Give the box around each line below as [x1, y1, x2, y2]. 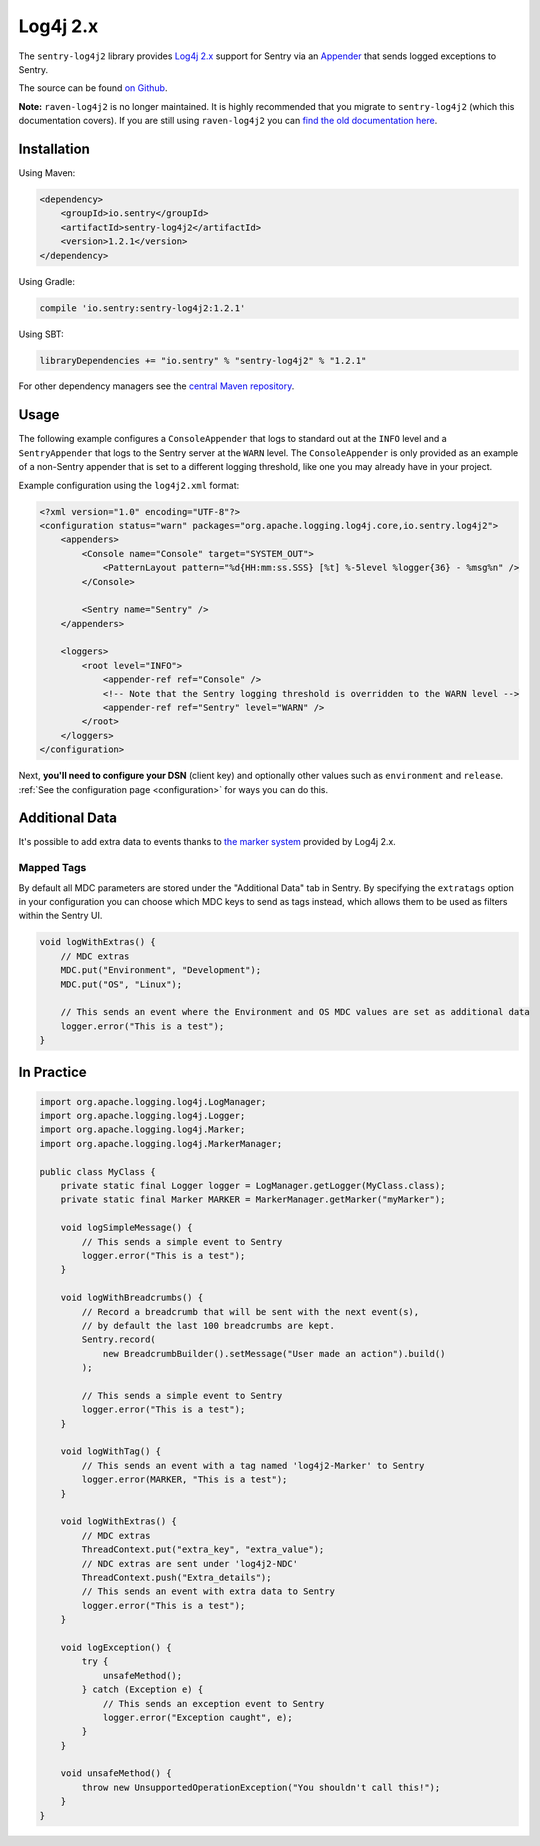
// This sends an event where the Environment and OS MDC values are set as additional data [60, 1006, 530, 1018]
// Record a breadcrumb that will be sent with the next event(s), [81, 1306, 420, 1317]
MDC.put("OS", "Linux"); [60, 978, 183, 990]
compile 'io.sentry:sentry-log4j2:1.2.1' [39, 302, 246, 314]
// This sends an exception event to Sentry [102, 1698, 325, 1709]
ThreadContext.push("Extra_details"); [81, 1571, 272, 1583]
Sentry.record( [81, 1334, 157, 1345]
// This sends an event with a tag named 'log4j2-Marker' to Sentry [81, 1460, 425, 1471]
